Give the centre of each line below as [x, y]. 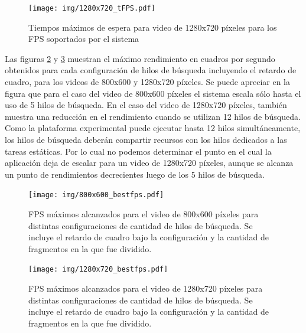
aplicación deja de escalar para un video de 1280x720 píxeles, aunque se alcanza [149, 163]
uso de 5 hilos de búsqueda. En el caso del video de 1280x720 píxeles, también [146, 105]
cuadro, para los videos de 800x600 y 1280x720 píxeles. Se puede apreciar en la [147, 82]
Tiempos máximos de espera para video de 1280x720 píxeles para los [153, 27]
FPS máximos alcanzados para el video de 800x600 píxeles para [144, 214]
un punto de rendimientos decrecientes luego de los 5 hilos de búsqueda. [135, 174]
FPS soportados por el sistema [84, 39]
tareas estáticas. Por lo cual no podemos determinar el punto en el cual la [138, 151]
